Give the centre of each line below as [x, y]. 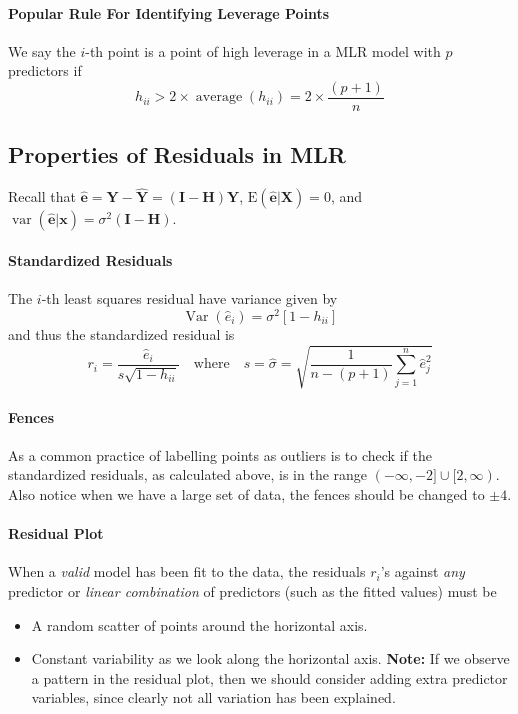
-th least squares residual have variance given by [189, 298]
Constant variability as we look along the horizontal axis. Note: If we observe [270, 658]
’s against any [422, 571]
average [219, 97]
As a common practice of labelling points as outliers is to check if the [220, 454]
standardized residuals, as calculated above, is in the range [188, 474]
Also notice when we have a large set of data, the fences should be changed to [246, 494]
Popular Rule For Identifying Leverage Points [169, 12]
